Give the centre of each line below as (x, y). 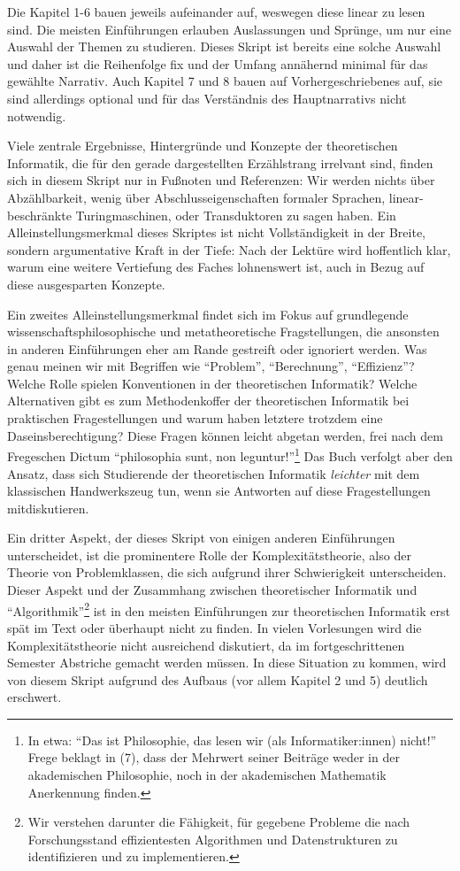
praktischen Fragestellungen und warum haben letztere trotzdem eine (195, 418)
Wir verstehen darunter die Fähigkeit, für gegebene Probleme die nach (219, 822)
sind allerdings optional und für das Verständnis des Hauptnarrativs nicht (207, 98)
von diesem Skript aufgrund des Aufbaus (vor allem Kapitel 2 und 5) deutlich (218, 679)
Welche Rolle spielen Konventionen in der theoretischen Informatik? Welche (212, 383)
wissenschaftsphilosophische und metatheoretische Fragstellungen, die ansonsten (223, 331)
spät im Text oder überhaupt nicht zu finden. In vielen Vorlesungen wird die (215, 627)
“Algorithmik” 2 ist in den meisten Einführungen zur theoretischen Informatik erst (229, 609)
